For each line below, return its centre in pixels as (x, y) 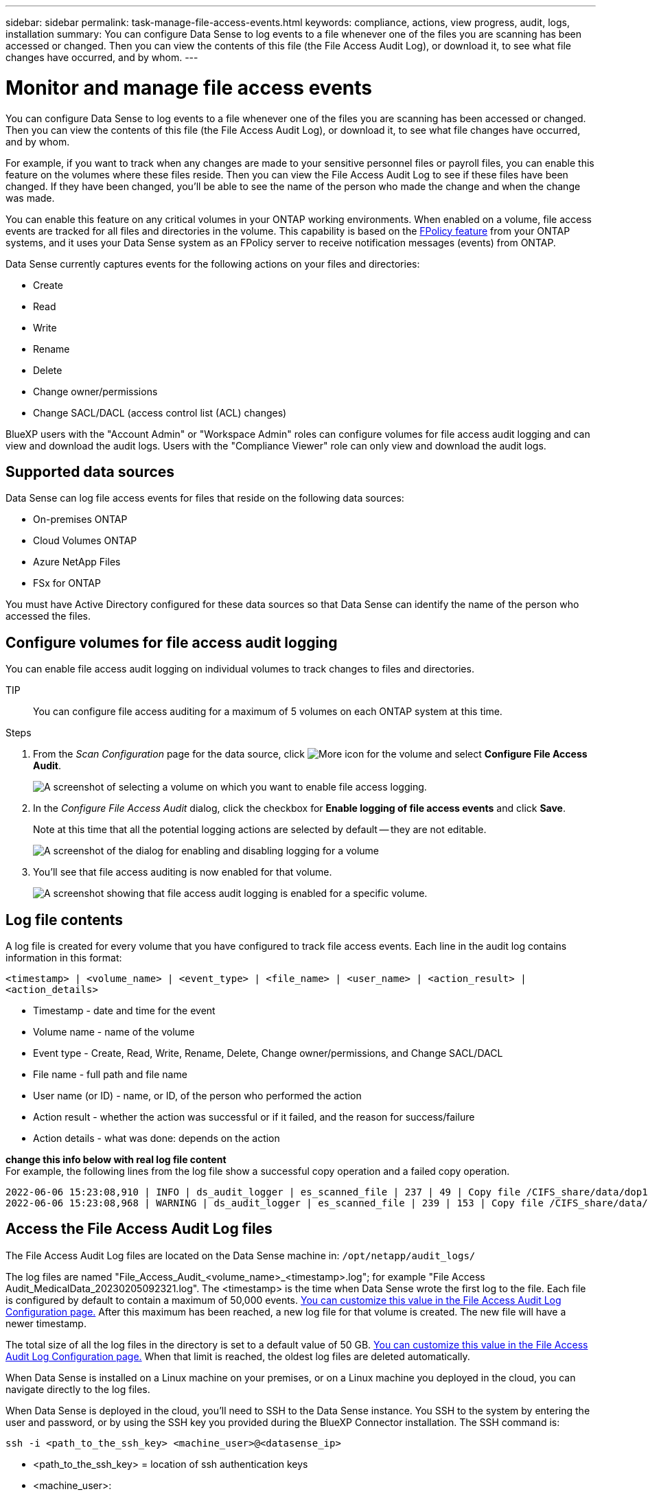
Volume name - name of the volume (114, 1032)
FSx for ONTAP (67, 583)
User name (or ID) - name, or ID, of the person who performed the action (197, 1096)
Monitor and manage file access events (189, 87)
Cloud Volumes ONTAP (85, 541)
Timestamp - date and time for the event (124, 1011)
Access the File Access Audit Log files (139, 1229)
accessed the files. (48, 616)
